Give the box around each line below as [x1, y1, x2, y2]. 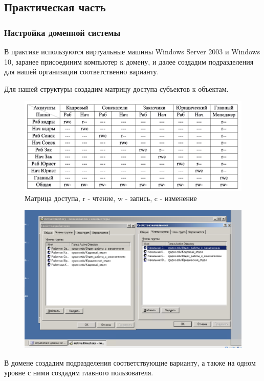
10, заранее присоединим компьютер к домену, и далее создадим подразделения [4, 56, 254, 67]
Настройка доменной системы [4, 26, 121, 38]
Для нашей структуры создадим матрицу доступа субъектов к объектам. [4, 83, 229, 94]
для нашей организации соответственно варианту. [4, 66, 159, 77]
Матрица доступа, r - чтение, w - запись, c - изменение [25, 192, 197, 203]
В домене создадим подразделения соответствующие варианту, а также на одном [4, 357, 256, 368]
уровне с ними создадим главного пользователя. [4, 367, 153, 378]
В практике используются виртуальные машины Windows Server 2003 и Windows [4, 46, 260, 56]
